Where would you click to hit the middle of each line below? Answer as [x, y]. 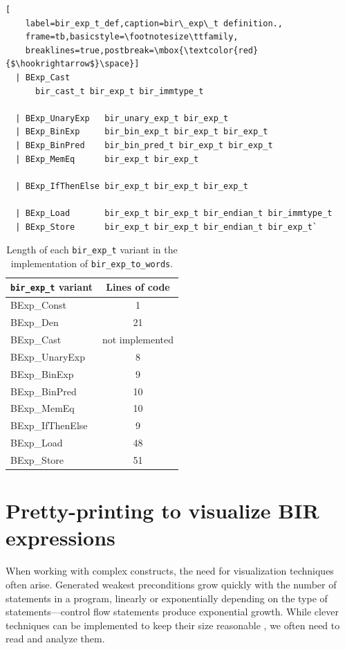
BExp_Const [38, 305]
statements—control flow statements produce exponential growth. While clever [172, 612]
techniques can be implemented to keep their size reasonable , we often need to [173, 625]
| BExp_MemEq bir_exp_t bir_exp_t [107, 159]
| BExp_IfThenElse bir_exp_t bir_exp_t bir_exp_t [132, 186]
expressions [60, 538]
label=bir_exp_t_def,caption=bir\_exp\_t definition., [154, 23]
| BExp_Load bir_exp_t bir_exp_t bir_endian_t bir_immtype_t [174, 213]
